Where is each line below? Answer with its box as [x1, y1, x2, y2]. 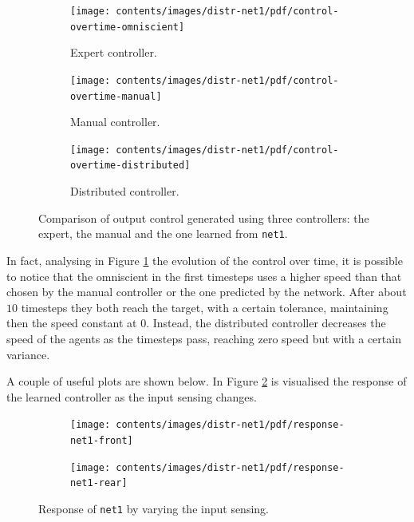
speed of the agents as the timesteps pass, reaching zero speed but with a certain [6, 330, 401, 346]
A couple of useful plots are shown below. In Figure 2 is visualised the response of [6, 373, 407, 390]
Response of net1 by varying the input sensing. [38, 500, 269, 516]
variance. [6, 346, 50, 362]
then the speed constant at [6, 314, 137, 331]
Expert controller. [70, 44, 157, 61]
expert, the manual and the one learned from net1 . [38, 225, 288, 242]
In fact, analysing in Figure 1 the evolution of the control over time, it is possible [6, 251, 403, 268]
